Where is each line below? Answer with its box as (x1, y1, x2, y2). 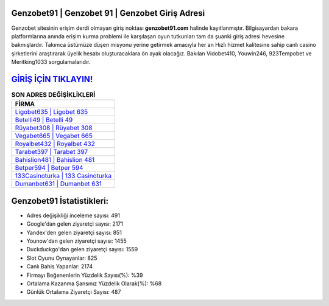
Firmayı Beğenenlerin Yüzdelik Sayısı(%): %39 (26, 271, 143, 279)
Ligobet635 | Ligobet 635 (15, 108, 88, 116)
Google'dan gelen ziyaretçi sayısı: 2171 (26, 220, 123, 228)
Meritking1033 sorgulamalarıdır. (11, 58, 91, 66)
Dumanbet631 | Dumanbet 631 (15, 179, 102, 188)
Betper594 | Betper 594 (15, 164, 83, 172)
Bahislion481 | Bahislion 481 (15, 156, 95, 164)
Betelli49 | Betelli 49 (15, 116, 73, 124)
